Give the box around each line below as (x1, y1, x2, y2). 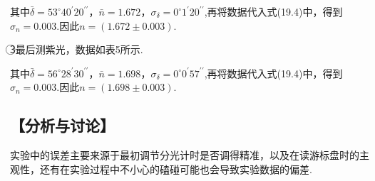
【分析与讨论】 (10, 114, 115, 136)
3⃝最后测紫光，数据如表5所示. (10, 42, 143, 57)
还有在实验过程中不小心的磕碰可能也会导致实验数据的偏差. (39, 161, 312, 176)
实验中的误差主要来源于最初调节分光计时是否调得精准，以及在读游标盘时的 (10, 148, 359, 163)
